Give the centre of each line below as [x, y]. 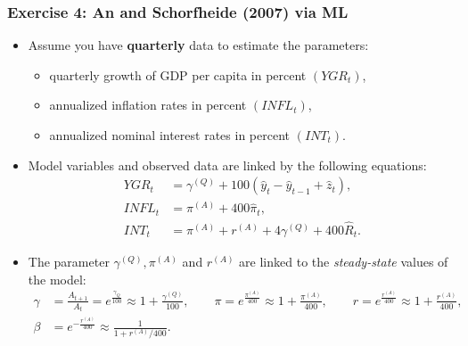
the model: [57, 279]
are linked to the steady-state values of [344, 261]
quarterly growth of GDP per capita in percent [178, 74]
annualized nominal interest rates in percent [169, 135]
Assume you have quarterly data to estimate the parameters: [198, 45]
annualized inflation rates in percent [148, 105]
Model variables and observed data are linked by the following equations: [227, 165]
